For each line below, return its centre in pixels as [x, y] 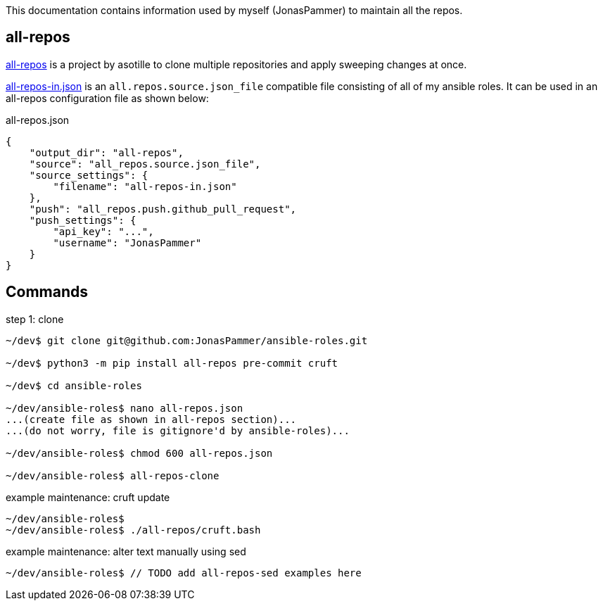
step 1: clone [35, 319]
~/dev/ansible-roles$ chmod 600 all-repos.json [139, 453]
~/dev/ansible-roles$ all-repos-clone [113, 475]
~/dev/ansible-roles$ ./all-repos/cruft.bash [133, 530]
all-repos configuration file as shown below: [107, 98]
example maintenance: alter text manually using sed [126, 551]
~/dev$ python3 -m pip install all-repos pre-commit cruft [172, 363]
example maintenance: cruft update [88, 497]
